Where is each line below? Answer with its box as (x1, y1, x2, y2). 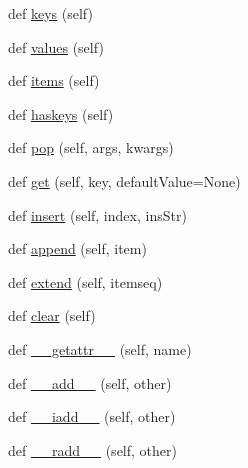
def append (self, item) (8, 238, 147, 259)
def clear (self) (8, 305, 96, 326)
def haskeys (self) (8, 103, 114, 124)
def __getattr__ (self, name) (8, 338, 192, 359)
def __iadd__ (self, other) (8, 406, 176, 427)
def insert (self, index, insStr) (8, 204, 187, 225)
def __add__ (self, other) (8, 372, 172, 393)
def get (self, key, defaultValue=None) (8, 170, 241, 191)
